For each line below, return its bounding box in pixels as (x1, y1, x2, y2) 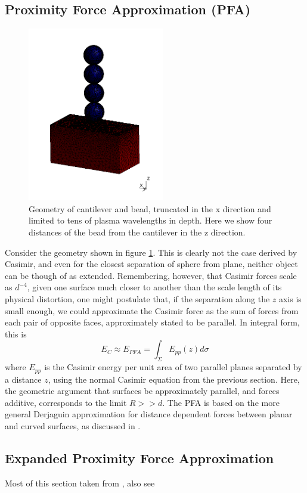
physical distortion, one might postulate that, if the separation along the (5, 292, 270, 305)
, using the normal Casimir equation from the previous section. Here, (48, 373, 300, 385)
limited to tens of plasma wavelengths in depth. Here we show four (29, 214, 272, 227)
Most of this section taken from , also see (5, 476, 155, 489)
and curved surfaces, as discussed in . (5, 419, 141, 432)
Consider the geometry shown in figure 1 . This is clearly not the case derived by (5, 246, 297, 258)
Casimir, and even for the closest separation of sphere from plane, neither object (5, 258, 298, 270)
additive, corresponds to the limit (5, 396, 127, 408)
